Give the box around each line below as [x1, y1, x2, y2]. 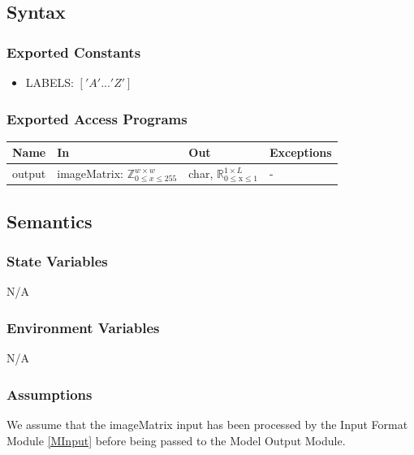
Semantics [6, 208, 93, 233]
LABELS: [25, 74, 74, 90]
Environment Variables [6, 317, 160, 337]
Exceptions [270, 144, 332, 161]
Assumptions [6, 383, 93, 404]
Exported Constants [6, 41, 141, 62]
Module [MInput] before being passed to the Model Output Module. [6, 431, 346, 448]
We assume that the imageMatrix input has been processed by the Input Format [6, 416, 408, 433]
